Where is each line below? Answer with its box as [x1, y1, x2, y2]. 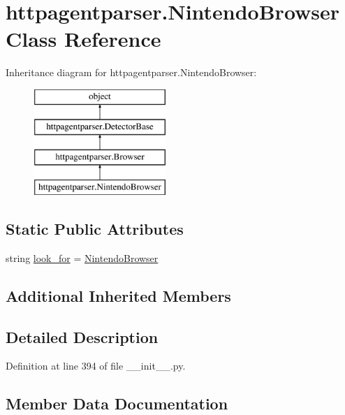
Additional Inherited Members [6, 284, 231, 306]
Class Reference [6, 24, 161, 53]
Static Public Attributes [6, 218, 184, 240]
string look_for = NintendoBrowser [6, 250, 159, 265]
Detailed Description [6, 326, 159, 347]
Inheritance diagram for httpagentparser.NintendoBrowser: [6, 65, 257, 80]
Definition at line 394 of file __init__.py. [6, 358, 186, 373]
